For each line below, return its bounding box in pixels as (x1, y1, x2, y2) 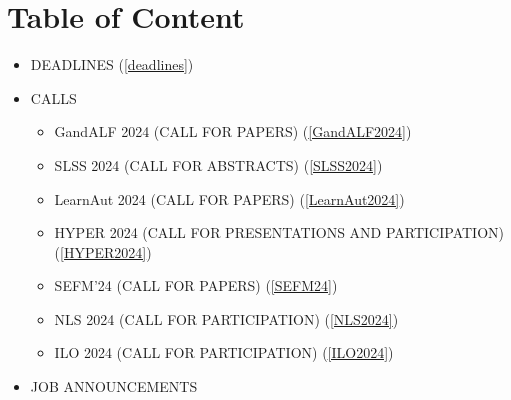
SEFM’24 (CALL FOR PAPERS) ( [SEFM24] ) (54, 275, 338, 296)
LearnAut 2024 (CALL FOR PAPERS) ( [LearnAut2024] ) (54, 188, 405, 209)
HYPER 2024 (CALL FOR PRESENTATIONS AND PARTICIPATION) (54, 222, 504, 243)
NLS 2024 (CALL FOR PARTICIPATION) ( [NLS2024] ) (54, 308, 399, 329)
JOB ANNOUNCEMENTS (30, 376, 198, 397)
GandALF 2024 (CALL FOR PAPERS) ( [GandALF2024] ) (54, 121, 412, 142)
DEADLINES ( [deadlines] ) (30, 54, 194, 75)
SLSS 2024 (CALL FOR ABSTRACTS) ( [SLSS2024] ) (54, 154, 383, 175)
